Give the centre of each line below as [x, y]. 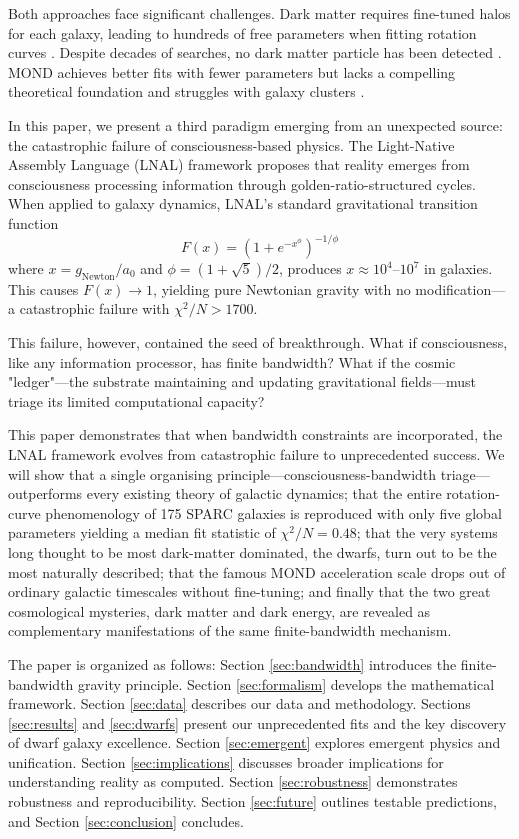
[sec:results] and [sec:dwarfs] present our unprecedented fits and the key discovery [257, 722]
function [33, 222]
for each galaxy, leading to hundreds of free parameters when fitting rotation [242, 32]
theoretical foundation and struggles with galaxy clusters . [186, 91]
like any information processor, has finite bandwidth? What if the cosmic [232, 361]
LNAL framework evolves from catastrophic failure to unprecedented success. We [256, 453]
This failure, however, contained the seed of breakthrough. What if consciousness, [258, 342]
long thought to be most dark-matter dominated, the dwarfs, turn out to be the [252, 551]
